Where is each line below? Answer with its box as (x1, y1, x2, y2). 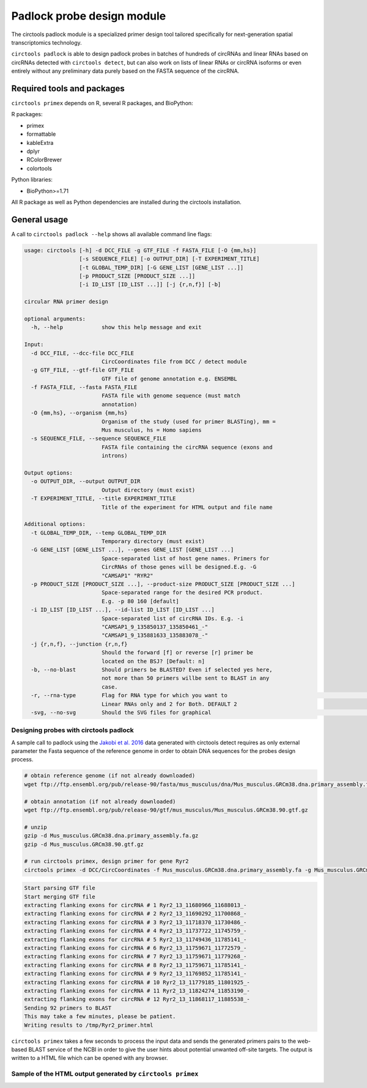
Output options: (24, 469, 73, 476)
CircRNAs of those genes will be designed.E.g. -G (101, 563, 257, 571)
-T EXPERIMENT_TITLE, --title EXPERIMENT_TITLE (31, 495, 176, 502)
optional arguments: (24, 315, 86, 322)
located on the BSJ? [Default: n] (101, 657, 205, 665)
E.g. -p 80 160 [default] (101, 598, 180, 605)
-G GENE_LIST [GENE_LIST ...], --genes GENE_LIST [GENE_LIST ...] (31, 546, 234, 553)
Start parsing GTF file (24, 884, 96, 892)
